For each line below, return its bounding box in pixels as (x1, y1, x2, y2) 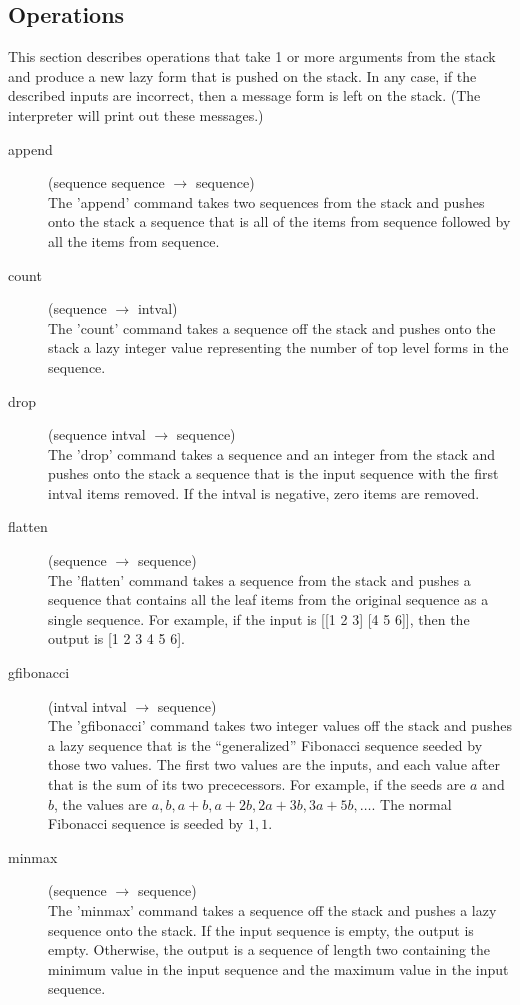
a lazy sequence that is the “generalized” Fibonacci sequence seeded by (48, 734, 483, 755)
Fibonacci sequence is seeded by (48, 813, 244, 834)
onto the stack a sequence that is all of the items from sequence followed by (48, 211, 511, 232)
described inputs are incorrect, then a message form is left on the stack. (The (8, 85, 481, 106)
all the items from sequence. (48, 230, 220, 251)
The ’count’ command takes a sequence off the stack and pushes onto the (48, 317, 496, 338)
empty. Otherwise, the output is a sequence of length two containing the (48, 939, 491, 960)
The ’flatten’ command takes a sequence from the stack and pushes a (48, 569, 471, 590)
